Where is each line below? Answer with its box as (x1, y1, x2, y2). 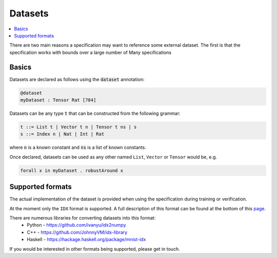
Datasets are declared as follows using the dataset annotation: (9, 76, 145, 82)
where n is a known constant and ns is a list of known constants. (9, 144, 146, 151)
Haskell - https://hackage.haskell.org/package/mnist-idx (27, 236, 146, 243)
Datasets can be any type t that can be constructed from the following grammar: (9, 110, 181, 116)
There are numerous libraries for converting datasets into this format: (9, 215, 156, 221)
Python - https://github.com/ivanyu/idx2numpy (27, 222, 126, 228)
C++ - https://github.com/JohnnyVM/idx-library (27, 229, 128, 235)
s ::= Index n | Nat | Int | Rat (20, 131, 105, 137)
